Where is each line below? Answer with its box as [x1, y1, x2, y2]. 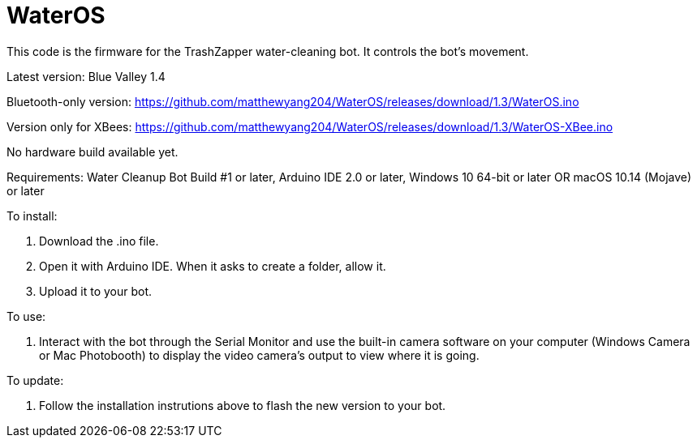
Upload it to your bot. [39, 284, 153, 298]
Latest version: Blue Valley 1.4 [6, 69, 166, 83]
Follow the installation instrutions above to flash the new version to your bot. [39, 398, 446, 412]
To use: [6, 309, 46, 323]
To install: [6, 208, 58, 223]
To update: [6, 373, 64, 387]
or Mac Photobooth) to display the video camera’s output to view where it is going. [39, 348, 480, 362]
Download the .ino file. [39, 233, 159, 248]
